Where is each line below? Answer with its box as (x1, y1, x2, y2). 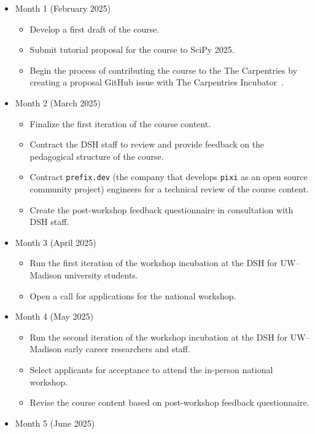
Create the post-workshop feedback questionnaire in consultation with (29, 203, 294, 216)
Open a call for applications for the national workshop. (29, 289, 236, 302)
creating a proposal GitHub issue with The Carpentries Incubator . (29, 76, 284, 89)
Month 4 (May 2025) (15, 310, 93, 323)
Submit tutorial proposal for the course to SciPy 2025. (29, 43, 235, 56)
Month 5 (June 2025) (15, 416, 95, 429)
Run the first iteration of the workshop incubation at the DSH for (29, 256, 278, 269)
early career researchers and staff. (64, 342, 190, 355)
